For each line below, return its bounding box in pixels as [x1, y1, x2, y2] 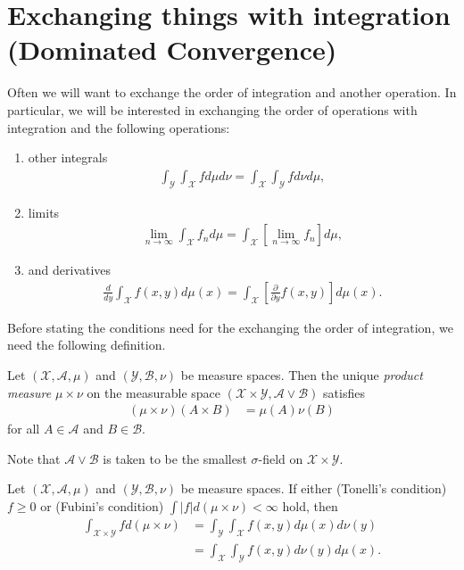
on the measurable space [87, 383, 220, 401]
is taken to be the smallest [103, 449, 247, 467]
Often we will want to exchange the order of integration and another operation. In [7, 83, 457, 102]
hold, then [282, 496, 338, 515]
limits [28, 202, 60, 221]
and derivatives [28, 260, 112, 279]
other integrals [28, 148, 108, 167]
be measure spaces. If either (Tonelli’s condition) [180, 479, 447, 498]
